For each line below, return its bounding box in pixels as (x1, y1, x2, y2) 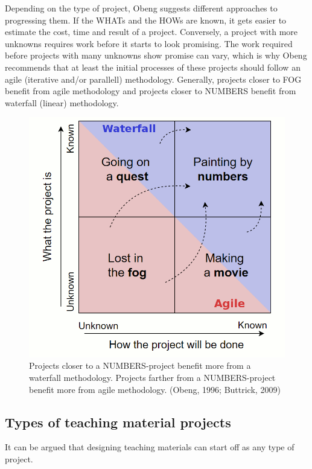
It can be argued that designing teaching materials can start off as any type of (5, 441, 294, 453)
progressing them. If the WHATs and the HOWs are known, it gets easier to (5, 13, 287, 26)
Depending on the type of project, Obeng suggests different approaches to (5, 2, 278, 14)
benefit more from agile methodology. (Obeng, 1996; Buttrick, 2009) (29, 383, 281, 395)
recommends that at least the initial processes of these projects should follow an (5, 60, 301, 73)
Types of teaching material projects (5, 412, 231, 431)
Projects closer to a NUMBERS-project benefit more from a (29, 359, 251, 372)
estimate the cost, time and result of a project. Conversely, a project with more (5, 25, 298, 38)
